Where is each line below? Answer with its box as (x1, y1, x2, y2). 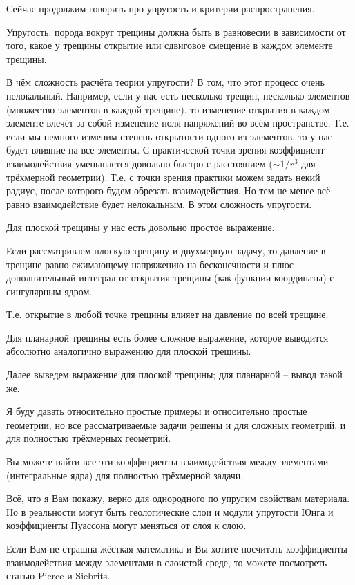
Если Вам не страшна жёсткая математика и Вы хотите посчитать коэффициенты (6, 541, 347, 555)
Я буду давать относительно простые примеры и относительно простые (6, 404, 307, 418)
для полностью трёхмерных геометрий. (6, 431, 171, 445)
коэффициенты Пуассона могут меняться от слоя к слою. (6, 518, 247, 532)
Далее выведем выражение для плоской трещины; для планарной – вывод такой (6, 367, 343, 382)
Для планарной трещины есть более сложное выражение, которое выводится (6, 330, 329, 344)
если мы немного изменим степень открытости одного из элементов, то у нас (6, 129, 332, 143)
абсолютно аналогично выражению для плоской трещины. (6, 344, 251, 358)
